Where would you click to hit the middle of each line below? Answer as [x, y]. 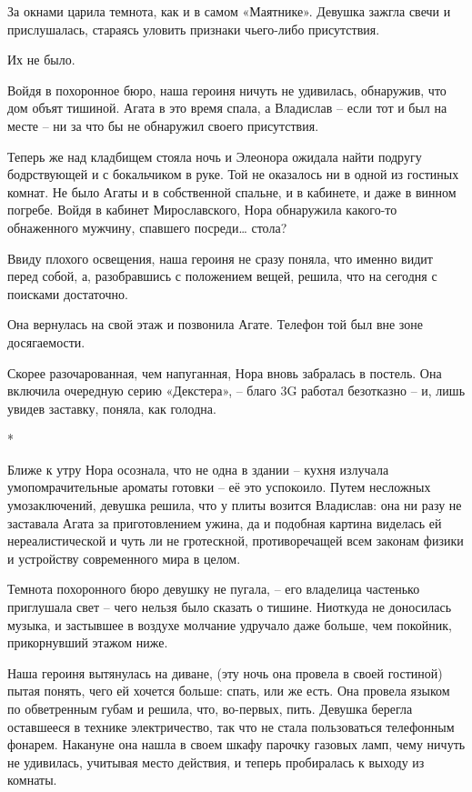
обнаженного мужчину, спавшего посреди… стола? [147, 227]
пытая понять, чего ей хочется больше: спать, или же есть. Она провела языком [229, 691]
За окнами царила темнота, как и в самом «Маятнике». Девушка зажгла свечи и [229, 11]
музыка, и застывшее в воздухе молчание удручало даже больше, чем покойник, [230, 624]
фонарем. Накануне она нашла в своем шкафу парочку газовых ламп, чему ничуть [236, 744]
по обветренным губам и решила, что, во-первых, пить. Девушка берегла [210, 708]
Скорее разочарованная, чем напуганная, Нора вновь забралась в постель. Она [225, 372]
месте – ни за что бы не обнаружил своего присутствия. [163, 125]
